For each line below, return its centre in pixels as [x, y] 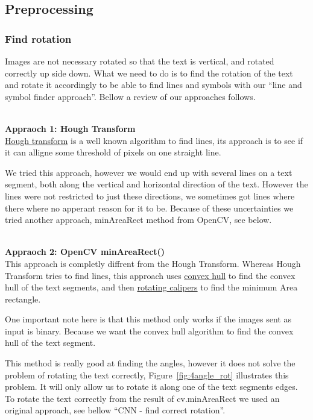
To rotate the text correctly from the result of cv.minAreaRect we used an [142, 398]
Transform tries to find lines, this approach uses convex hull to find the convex [150, 275]
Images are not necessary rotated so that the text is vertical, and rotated [140, 61]
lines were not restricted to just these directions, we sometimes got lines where [150, 196]
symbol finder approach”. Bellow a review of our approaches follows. [130, 96]
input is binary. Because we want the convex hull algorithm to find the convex [149, 331]
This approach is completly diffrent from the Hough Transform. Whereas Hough [153, 263]
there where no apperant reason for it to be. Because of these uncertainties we [149, 208]
